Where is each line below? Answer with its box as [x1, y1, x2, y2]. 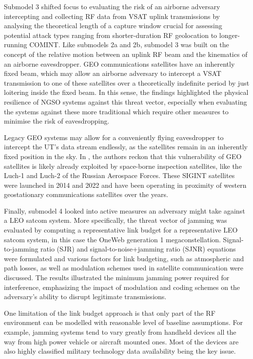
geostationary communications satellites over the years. [4, 189, 168, 199]
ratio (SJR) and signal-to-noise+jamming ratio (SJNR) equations [40, 244, 236, 254]
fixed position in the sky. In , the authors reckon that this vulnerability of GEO [4, 151, 242, 161]
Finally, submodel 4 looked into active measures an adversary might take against [4, 205, 245, 215]
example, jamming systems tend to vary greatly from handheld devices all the [4, 327, 236, 337]
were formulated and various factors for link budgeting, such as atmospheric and [4, 253, 244, 263]
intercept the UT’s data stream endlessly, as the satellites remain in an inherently [4, 142, 248, 152]
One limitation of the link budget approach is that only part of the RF [4, 307, 215, 318]
